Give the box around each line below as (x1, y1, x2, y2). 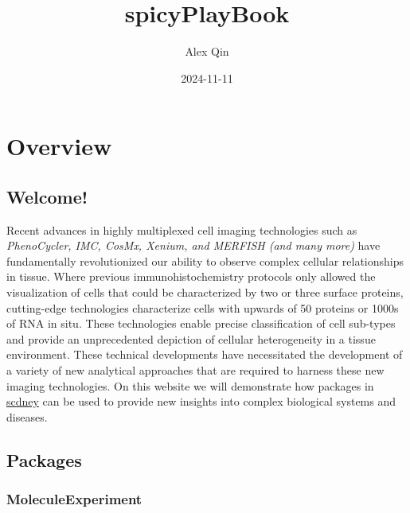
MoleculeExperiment (6, 489, 143, 509)
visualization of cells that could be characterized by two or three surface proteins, (6, 284, 404, 301)
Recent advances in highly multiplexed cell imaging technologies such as (6, 221, 357, 238)
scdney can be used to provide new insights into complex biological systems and (6, 393, 396, 410)
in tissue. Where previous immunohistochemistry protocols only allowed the (6, 268, 376, 285)
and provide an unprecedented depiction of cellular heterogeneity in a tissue (6, 330, 376, 347)
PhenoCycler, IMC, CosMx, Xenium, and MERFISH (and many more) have (6, 237, 381, 254)
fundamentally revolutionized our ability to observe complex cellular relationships (6, 252, 404, 269)
